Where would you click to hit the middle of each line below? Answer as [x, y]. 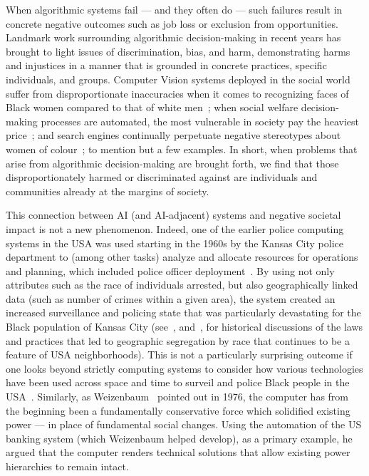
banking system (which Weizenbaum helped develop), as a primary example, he [179, 438]
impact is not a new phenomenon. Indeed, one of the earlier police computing [175, 228]
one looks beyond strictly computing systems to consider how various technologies [184, 368]
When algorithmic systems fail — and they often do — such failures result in [174, 9]
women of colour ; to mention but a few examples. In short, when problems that [182, 149]
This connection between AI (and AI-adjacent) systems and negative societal [173, 215]
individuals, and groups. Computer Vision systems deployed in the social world [178, 79]
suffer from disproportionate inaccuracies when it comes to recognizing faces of [177, 93]
